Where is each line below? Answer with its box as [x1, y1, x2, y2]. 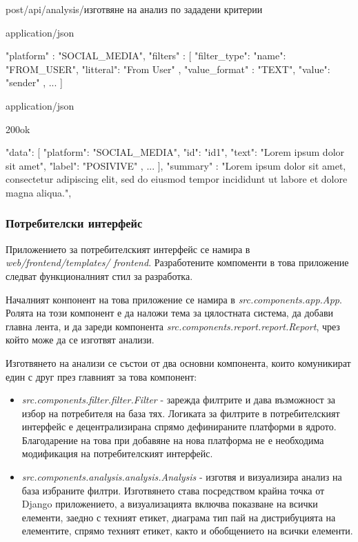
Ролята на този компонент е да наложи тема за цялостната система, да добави [6, 305, 333, 320]
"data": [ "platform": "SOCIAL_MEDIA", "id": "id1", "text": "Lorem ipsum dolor [6, 145, 345, 159]
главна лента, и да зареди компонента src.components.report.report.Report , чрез [6, 319, 340, 333]
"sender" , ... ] [6, 75, 63, 90]
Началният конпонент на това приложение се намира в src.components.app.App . [6, 292, 342, 306]
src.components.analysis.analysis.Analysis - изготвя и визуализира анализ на [21, 470, 342, 484]
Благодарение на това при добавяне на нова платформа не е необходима [21, 432, 324, 447]
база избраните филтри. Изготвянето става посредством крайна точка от [21, 483, 325, 497]
